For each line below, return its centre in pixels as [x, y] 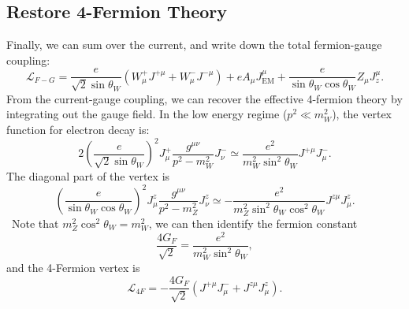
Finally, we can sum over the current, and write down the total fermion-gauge [194, 45]
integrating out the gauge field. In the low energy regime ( [147, 114]
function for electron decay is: [78, 130]
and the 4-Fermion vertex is [73, 268]
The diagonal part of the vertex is [88, 176]
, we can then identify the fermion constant [253, 223]
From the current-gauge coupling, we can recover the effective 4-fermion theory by [204, 98]
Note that [35, 223]
